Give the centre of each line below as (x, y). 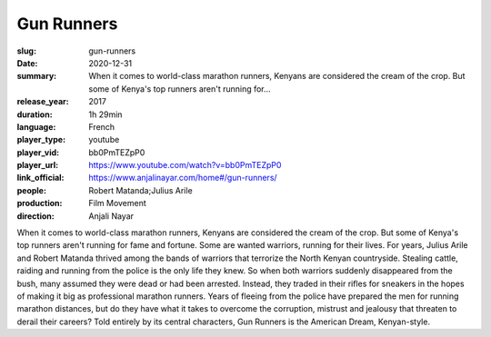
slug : (26, 51)
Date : (27, 63)
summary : (37, 76)
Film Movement (118, 203)
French (102, 126)
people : (32, 190)
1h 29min (105, 114)
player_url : (38, 165)
